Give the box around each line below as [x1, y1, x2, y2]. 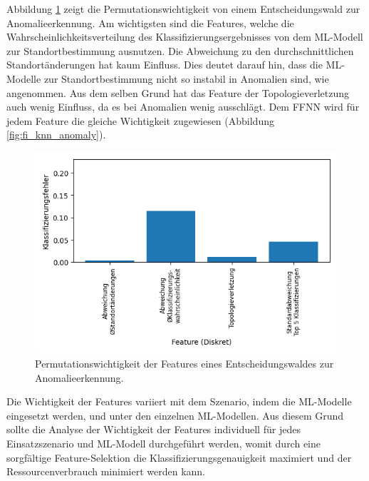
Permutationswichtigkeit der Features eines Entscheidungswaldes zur [35, 355, 334, 370]
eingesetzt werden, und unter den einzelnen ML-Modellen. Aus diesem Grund [6, 407, 344, 422]
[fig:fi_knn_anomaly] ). [6, 127, 106, 142]
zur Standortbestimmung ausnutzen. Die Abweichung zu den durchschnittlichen [6, 43, 354, 58]
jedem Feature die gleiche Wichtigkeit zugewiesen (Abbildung [6, 113, 274, 128]
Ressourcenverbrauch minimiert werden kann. [6, 464, 205, 479]
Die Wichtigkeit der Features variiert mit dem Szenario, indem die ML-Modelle [6, 394, 352, 409]
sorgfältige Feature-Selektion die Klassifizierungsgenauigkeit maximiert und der [6, 450, 352, 465]
